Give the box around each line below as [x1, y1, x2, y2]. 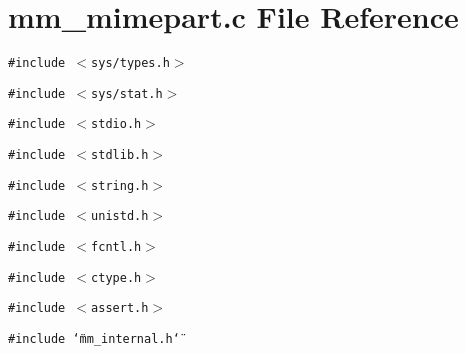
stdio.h [91, 117, 142, 132]
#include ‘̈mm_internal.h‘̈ [8, 332, 180, 347]
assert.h [91, 301, 149, 316]
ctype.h [91, 270, 142, 285]
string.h [91, 178, 149, 193]
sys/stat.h [91, 86, 163, 101]
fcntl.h [91, 240, 142, 255]
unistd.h [91, 209, 149, 224]
